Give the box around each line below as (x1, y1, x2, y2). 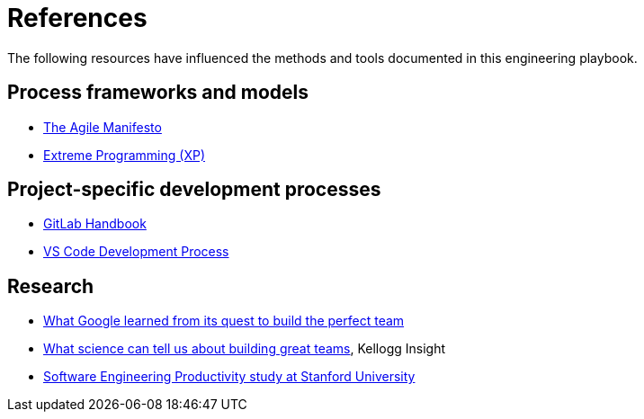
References (7, 3, 148, 33)
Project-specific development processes (7, 178, 381, 201)
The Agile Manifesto (43, 119, 162, 135)
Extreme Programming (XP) (43, 147, 205, 163)
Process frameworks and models (7, 81, 309, 104)
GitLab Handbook (43, 216, 147, 232)
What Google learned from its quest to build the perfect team (43, 313, 405, 329)
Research (7, 274, 94, 298)
